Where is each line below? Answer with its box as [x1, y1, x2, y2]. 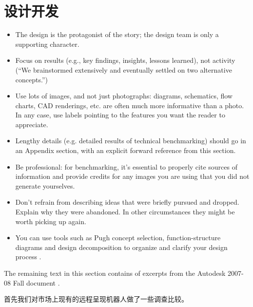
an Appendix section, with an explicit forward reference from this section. [15, 145, 236, 155]
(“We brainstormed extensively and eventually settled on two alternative [15, 64, 232, 75]
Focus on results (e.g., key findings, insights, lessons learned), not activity [15, 55, 235, 65]
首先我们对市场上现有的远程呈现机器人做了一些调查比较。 [4, 294, 188, 304]
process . [15, 251, 41, 262]
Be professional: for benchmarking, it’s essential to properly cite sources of [15, 161, 237, 172]
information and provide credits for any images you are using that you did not [15, 171, 250, 181]
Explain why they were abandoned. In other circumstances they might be [15, 207, 235, 217]
